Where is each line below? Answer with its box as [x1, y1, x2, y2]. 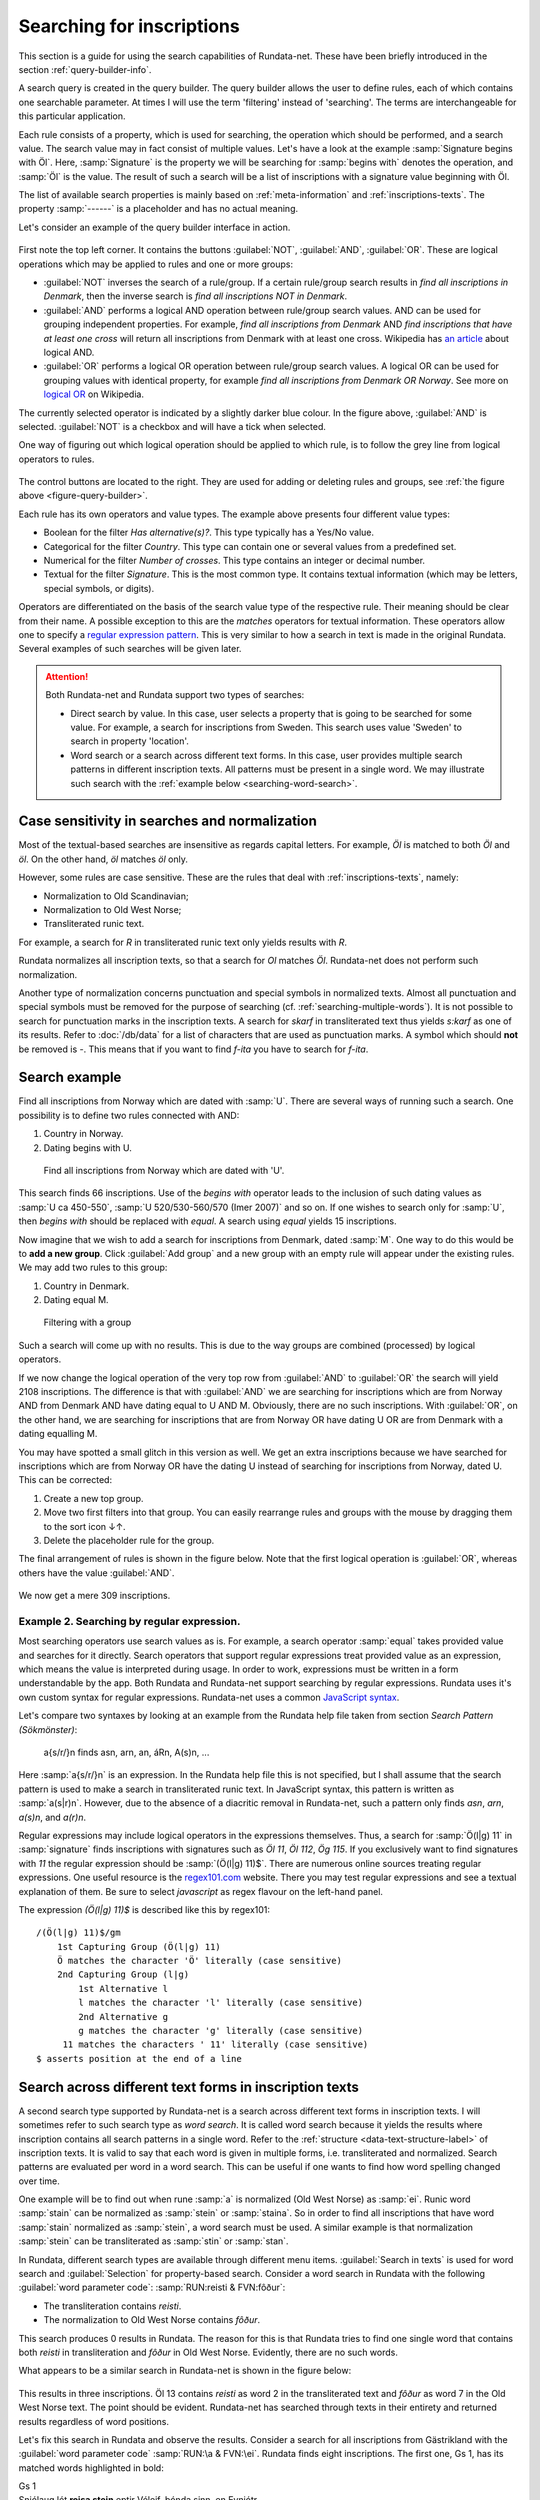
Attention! [45, 670, 89, 682]
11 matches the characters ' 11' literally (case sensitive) [62, 2039, 369, 2050]
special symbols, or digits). [43, 582, 155, 594]
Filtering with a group [43, 1316, 132, 1329]
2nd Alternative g [78, 2011, 169, 2022]
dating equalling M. [18, 1428, 98, 1440]
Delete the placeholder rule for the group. [43, 1534, 215, 1546]
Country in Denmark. [43, 1280, 130, 1292]
